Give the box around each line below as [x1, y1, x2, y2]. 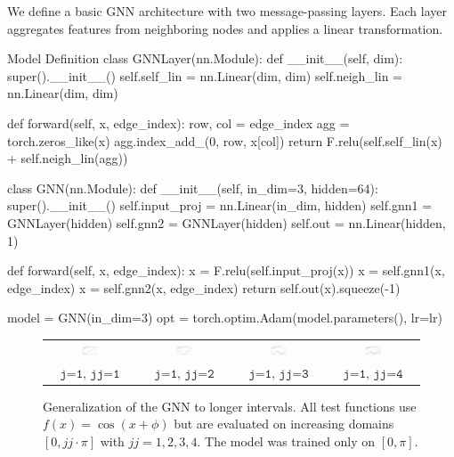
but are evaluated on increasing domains [174, 414, 394, 433]
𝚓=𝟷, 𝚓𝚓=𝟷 [60, 367, 120, 380]
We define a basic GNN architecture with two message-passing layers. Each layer [7, 2, 447, 20]
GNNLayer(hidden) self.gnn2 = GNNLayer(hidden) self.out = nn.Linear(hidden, [7, 213, 446, 232]
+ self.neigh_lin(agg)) [7, 149, 128, 167]
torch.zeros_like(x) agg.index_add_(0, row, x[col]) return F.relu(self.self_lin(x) [7, 131, 442, 150]
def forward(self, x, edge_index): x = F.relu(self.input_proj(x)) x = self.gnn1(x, [7, 261, 445, 280]
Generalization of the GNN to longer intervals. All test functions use [43, 396, 417, 415]
